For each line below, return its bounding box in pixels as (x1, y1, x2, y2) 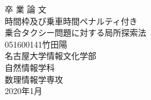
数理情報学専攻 (5, 73, 63, 85)
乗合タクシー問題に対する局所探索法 (5, 26, 146, 39)
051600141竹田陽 (5, 37, 67, 50)
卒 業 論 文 (5, 3, 46, 15)
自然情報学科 (5, 61, 55, 73)
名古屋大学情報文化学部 (5, 49, 96, 62)
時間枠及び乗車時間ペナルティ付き (5, 14, 138, 27)
